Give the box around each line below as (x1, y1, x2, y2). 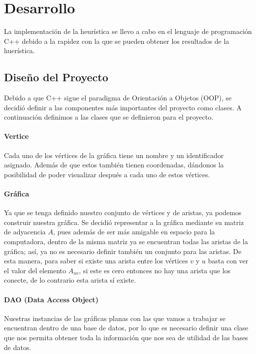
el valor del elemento (4, 265, 66, 275)
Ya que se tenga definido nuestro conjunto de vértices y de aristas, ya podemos (4, 207, 242, 218)
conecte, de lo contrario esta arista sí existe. (4, 275, 136, 285)
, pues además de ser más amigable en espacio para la (53, 226, 215, 237)
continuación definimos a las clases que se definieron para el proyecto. (4, 112, 214, 122)
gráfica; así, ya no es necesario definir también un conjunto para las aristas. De (4, 246, 242, 256)
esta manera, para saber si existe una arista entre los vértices (4, 256, 188, 266)
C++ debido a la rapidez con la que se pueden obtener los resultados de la (4, 35, 229, 46)
